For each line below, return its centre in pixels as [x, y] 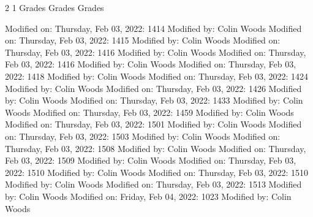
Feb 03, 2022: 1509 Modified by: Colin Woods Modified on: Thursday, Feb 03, [151, 160]
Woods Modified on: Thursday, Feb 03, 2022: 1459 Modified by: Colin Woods [149, 112]
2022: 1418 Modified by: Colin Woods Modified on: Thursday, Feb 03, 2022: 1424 [157, 76]
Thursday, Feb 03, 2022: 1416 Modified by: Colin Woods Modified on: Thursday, [156, 52]
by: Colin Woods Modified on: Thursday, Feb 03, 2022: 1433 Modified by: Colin [154, 100]
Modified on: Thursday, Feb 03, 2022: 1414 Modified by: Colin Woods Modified [153, 28]
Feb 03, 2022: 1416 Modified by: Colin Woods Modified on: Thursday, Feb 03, [151, 64]
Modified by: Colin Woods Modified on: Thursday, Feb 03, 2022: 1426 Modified [153, 88]
